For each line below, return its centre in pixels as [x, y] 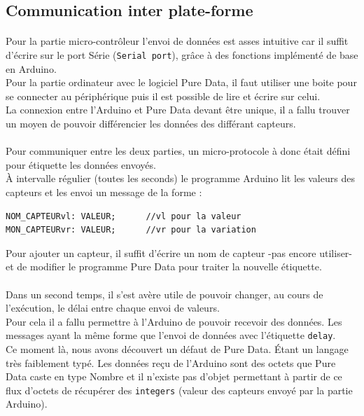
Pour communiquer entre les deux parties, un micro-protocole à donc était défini [178, 151]
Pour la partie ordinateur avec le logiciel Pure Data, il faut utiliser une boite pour [181, 82]
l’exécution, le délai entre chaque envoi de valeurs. [113, 308]
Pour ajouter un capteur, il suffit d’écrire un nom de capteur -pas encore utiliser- [179, 252]
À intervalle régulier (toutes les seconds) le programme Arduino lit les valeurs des [180, 178]
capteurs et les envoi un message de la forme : [104, 192]
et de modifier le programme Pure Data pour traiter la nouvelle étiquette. [164, 266]
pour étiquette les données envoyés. [81, 164]
